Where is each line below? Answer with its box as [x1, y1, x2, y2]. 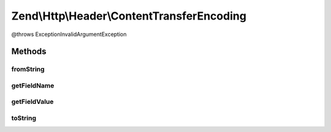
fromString [11, 65, 45, 73]
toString [11, 114, 37, 122]
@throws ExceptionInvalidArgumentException [11, 31, 127, 38]
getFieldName [11, 81, 55, 90]
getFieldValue [11, 98, 54, 106]
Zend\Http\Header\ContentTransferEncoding [11, 9, 246, 23]
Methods [11, 46, 47, 57]
